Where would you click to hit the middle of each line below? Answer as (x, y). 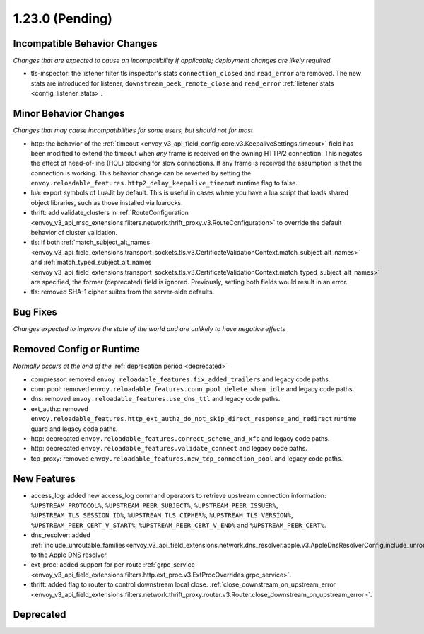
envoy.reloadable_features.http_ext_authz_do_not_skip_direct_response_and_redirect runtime (194, 419)
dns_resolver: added (61, 535)
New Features (44, 479)
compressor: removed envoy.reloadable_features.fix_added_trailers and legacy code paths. (181, 379)
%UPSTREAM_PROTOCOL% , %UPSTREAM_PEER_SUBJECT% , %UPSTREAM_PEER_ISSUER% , (154, 505)
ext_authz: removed (59, 409)
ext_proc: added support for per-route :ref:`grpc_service (113, 565)
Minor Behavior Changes (69, 114)
